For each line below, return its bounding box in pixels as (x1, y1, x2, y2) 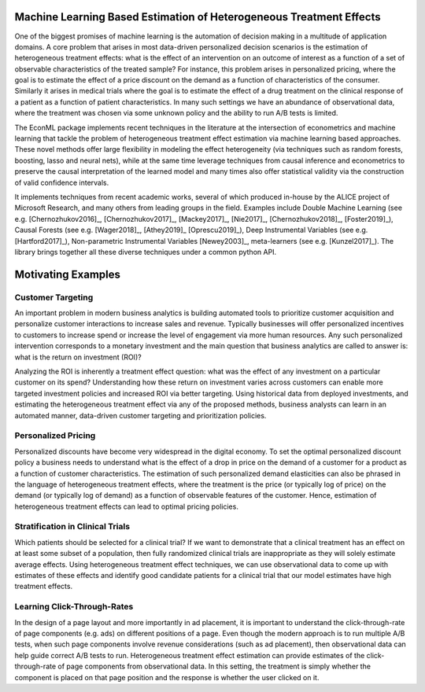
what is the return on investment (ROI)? (14, 352, 142, 362)
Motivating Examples (14, 267, 121, 281)
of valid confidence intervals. (14, 178, 109, 187)
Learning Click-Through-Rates (14, 602, 134, 613)
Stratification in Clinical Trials (14, 521, 130, 532)
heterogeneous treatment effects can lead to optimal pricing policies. (14, 502, 239, 511)
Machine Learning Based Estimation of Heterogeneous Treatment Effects (14, 10, 381, 24)
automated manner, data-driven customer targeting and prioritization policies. (14, 410, 267, 420)
